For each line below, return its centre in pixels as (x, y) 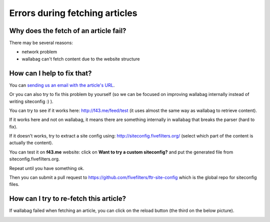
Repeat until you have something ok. (47, 168)
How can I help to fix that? (50, 73)
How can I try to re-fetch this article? (68, 199)
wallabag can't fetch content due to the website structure (81, 59)
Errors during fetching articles (73, 13)
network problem (39, 52)
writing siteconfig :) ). (31, 101)
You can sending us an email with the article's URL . (62, 85)
